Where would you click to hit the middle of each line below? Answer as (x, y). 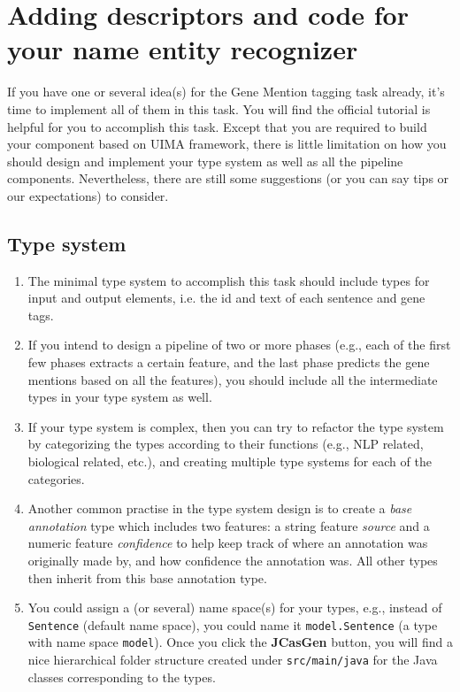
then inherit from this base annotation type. (147, 577)
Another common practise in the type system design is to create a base (220, 508)
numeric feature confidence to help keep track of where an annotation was (228, 543)
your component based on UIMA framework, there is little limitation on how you (227, 144)
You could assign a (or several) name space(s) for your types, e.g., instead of (235, 607)
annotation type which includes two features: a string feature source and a (229, 525)
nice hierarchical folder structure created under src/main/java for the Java (233, 660)
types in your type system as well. (120, 397)
